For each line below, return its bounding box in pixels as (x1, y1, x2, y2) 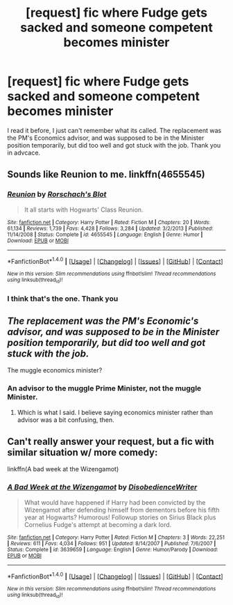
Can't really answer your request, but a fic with (7, 436, 214, 448)
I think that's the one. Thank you (7, 294, 119, 304)
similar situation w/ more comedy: (7, 447, 158, 459)
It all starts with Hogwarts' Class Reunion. (24, 205, 144, 214)
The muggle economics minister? (7, 366, 103, 375)
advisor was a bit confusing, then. (17, 416, 114, 424)
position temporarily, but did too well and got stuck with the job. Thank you (7, 141, 221, 149)
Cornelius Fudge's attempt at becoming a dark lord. (24, 520, 172, 528)
